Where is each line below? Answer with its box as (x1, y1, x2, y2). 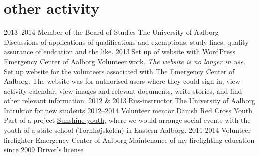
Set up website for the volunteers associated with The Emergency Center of (4, 66, 235, 76)
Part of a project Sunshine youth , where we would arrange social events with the (4, 115, 251, 125)
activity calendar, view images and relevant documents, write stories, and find (4, 85, 242, 96)
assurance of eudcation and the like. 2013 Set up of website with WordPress (4, 46, 235, 57)
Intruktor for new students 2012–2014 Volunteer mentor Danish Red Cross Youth (4, 105, 253, 115)
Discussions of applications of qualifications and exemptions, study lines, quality (4, 36, 249, 47)
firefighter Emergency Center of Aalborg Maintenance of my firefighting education (4, 134, 255, 145)
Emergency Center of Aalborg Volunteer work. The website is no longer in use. (4, 56, 246, 66)
